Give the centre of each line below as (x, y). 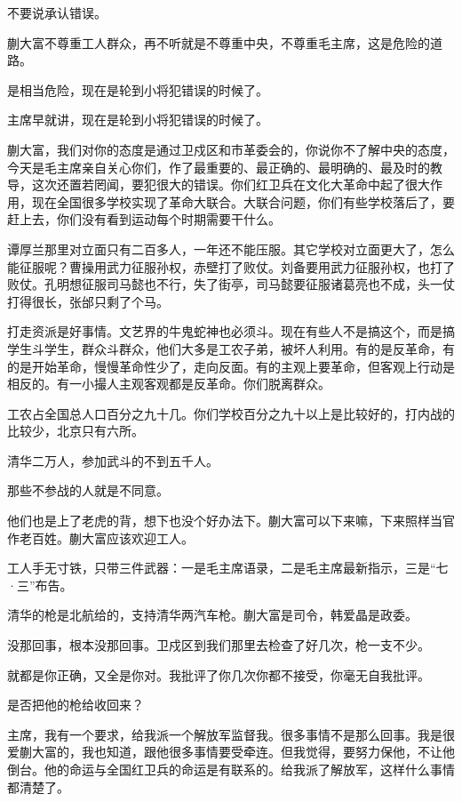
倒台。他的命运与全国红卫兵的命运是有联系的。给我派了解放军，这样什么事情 (231, 769)
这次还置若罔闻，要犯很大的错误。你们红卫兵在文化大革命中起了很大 (231, 184)
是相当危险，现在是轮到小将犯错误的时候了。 (138, 89)
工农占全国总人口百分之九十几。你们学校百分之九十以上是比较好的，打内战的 (231, 413)
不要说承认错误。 (57, 12)
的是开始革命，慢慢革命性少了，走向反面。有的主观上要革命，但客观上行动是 (231, 366)
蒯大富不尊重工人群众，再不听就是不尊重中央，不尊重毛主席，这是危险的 (219, 42)
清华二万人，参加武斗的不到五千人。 (113, 460)
